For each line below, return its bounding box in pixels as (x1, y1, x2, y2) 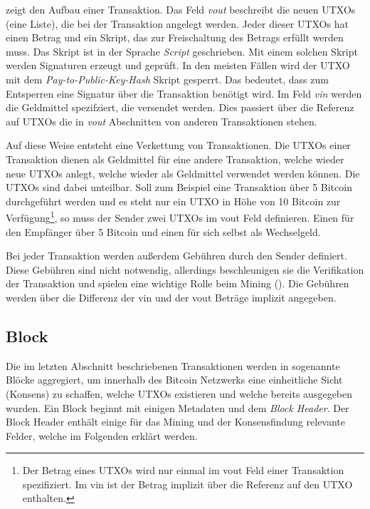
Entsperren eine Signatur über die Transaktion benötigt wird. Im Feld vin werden (6, 86, 362, 101)
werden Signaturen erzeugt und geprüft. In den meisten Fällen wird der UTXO (6, 58, 350, 73)
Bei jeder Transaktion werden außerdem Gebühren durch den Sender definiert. (6, 248, 347, 263)
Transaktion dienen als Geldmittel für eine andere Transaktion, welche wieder (6, 151, 344, 166)
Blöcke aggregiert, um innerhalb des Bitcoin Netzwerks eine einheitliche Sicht (6, 372, 343, 387)
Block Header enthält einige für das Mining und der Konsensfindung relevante (6, 414, 346, 429)
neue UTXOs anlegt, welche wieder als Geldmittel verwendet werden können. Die (6, 165, 360, 180)
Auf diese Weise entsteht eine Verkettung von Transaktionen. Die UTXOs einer (6, 138, 351, 153)
